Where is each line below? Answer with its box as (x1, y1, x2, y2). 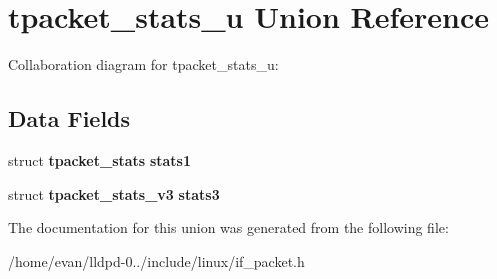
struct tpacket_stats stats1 (8, 149, 191, 170)
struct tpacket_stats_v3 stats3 (8, 183, 220, 204)
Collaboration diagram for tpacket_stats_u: (8, 54, 279, 75)
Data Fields (8, 103, 131, 134)
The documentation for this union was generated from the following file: (8, 217, 449, 238)
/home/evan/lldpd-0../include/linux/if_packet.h (8, 250, 305, 271)
